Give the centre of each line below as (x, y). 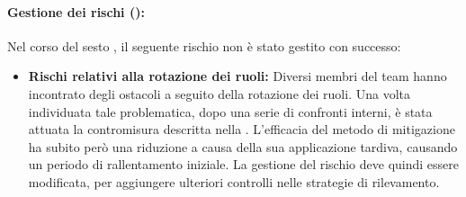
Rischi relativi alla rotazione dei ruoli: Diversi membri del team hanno (237, 76)
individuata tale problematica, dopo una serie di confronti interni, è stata (230, 111)
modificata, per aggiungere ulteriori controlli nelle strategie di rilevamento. (234, 181)
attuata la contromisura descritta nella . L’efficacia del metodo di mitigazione (242, 129)
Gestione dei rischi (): (76, 11)
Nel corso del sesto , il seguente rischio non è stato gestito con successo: (204, 45)
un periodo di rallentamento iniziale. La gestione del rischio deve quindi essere (244, 164)
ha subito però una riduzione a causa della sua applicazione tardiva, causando (243, 146)
